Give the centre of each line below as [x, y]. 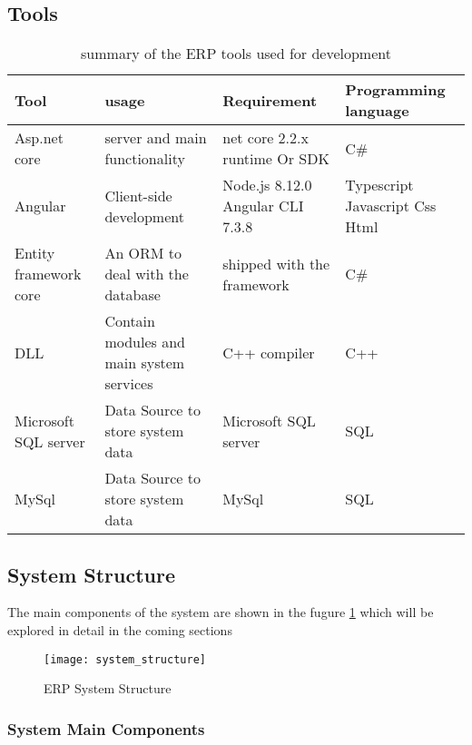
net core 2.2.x [265, 138]
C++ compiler [269, 352]
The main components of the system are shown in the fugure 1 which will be [221, 612]
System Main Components [106, 728]
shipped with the [276, 263]
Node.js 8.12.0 [267, 185]
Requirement [270, 100]
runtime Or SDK [276, 159]
